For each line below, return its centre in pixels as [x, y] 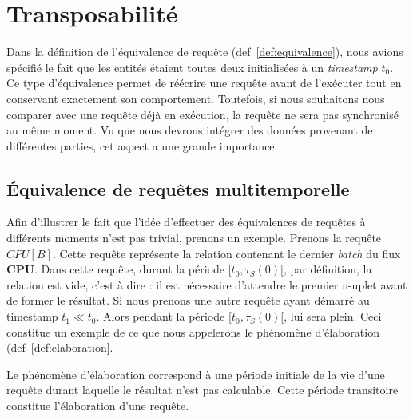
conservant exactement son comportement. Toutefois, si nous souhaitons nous [196, 98]
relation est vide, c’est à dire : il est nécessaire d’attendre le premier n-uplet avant [207, 284]
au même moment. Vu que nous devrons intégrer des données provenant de [190, 130]
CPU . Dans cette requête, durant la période [116, 269]
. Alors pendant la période [161, 316]
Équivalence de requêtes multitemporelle [178, 188]
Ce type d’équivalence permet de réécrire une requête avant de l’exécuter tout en [204, 83]
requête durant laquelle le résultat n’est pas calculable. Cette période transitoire [203, 390]
